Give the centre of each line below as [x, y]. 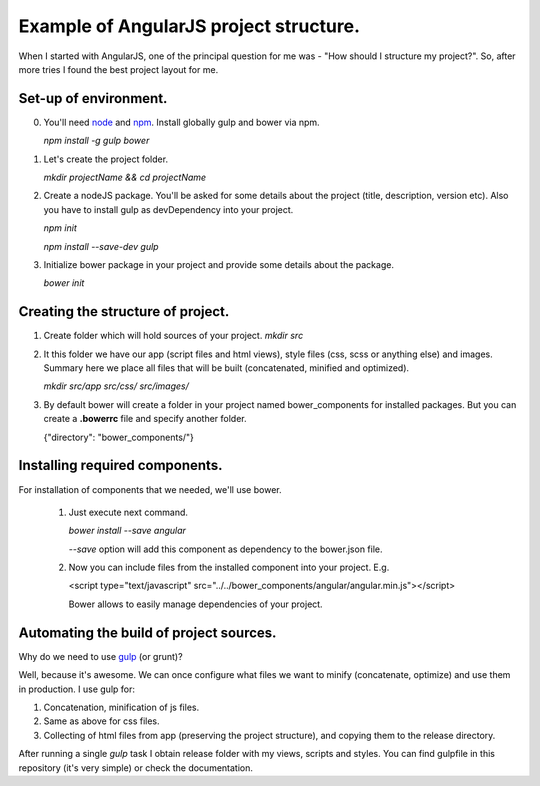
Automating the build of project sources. [147, 632]
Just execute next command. [128, 512]
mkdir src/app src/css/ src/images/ [116, 386]
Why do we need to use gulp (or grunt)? [101, 656]
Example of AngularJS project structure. [189, 26]
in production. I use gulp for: [76, 689]
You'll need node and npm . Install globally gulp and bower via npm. [181, 122]
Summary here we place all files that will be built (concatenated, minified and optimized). [226, 368]
